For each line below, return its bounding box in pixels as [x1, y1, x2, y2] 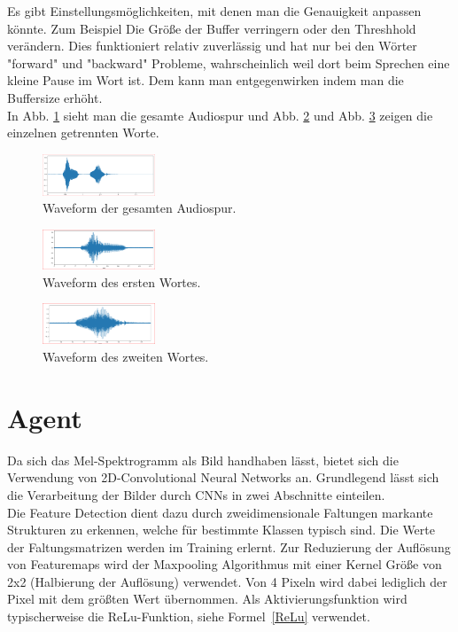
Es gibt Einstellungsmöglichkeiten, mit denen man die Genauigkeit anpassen [7, 2, 422, 20]
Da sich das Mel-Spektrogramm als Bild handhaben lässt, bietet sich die [7, 450, 399, 469]
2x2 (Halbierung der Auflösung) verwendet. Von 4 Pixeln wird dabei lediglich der [7, 572, 447, 590]
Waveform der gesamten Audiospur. [43, 199, 237, 217]
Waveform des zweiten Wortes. [43, 347, 209, 366]
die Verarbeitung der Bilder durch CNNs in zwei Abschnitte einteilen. [7, 485, 385, 503]
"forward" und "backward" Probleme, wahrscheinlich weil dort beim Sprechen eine [7, 53, 450, 72]
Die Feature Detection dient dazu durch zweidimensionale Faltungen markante [7, 503, 433, 521]
